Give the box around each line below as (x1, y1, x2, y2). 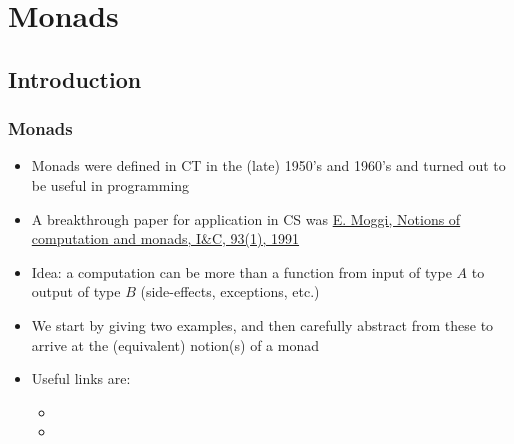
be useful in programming (31, 174, 190, 195)
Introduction (8, 63, 142, 94)
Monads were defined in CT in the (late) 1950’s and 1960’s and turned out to (31, 155, 506, 176)
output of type (31, 281, 121, 302)
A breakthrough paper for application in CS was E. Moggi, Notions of (31, 208, 461, 229)
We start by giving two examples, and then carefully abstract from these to (31, 314, 494, 335)
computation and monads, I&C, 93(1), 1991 (31, 228, 300, 249)
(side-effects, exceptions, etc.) (140, 281, 320, 302)
